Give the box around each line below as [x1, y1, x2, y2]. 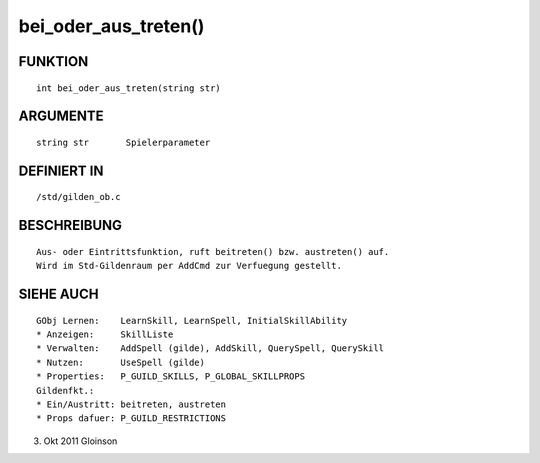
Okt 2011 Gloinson [43, 435, 118, 447]
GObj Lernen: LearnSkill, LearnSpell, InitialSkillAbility [36, 315, 348, 326]
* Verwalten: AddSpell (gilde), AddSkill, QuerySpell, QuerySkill [36, 343, 385, 354]
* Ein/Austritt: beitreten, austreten [36, 398, 227, 410]
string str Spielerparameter [36, 136, 211, 148]
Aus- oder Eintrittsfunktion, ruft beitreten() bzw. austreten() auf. [36, 246, 390, 257]
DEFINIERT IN [18, 162, 104, 179]
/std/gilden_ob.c [36, 191, 121, 203]
